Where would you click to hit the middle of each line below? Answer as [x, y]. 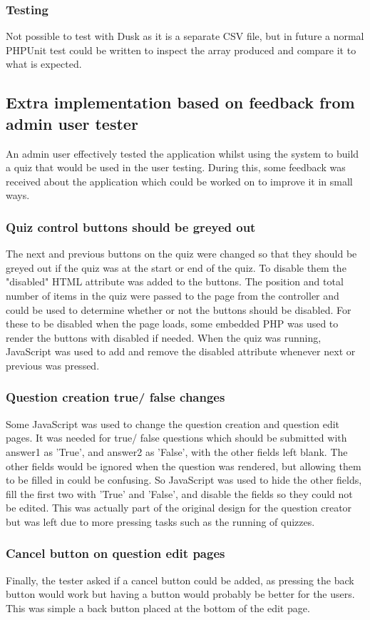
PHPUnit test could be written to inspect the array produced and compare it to [181, 50]
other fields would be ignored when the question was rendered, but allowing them [184, 466]
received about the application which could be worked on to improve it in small [179, 181]
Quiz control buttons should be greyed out [131, 227]
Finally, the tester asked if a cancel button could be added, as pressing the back [180, 580]
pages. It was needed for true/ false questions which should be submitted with [176, 438]
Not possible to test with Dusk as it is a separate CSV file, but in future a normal [185, 36]
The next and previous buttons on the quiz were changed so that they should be [181, 254]
